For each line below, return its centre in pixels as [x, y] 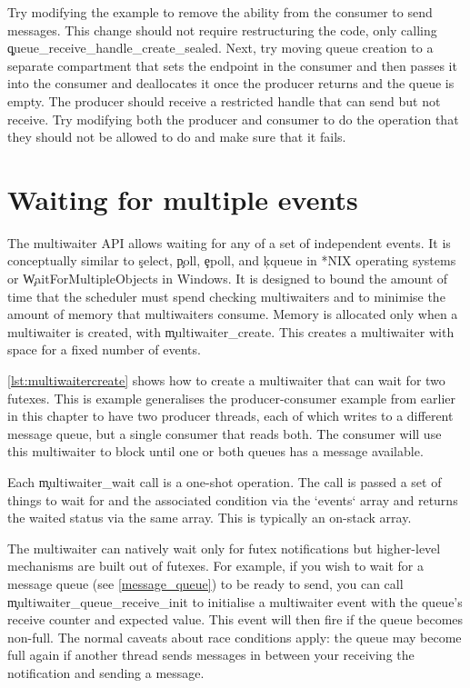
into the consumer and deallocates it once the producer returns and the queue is [231, 83]
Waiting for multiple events [183, 199]
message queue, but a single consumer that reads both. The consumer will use [225, 433]
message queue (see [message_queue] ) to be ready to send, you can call [205, 583]
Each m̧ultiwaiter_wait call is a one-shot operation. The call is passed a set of [225, 482]
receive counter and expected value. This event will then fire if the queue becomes [235, 619]
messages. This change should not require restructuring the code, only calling [222, 30]
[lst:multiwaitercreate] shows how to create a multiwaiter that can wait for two [226, 380]
